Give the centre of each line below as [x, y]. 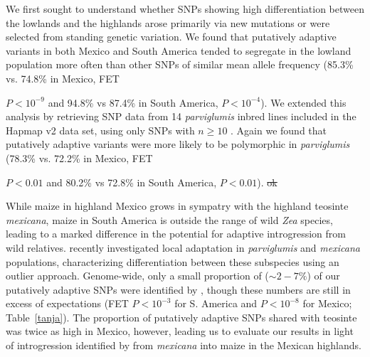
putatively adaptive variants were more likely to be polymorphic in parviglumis [178, 144]
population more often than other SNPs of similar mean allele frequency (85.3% [180, 64]
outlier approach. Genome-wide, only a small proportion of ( [137, 276]
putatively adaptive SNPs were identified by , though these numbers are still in [178, 289]
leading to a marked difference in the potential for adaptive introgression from [176, 234]
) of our [323, 276]
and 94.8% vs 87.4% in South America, [133, 102]
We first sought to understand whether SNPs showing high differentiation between [185, 9]
